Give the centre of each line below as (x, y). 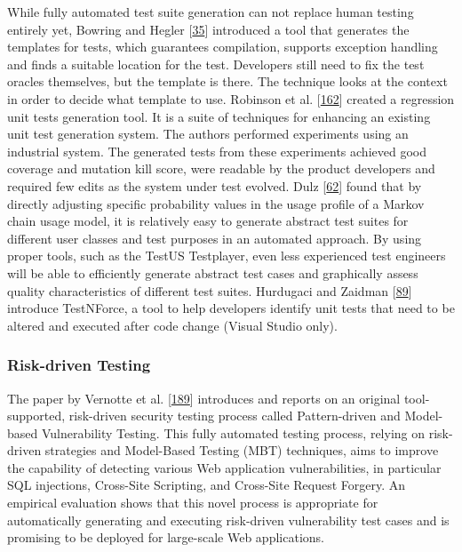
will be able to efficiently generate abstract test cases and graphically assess (213, 272)
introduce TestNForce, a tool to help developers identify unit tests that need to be (231, 308)
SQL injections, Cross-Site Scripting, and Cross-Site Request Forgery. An (207, 485)
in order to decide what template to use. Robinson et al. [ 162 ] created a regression (231, 98)
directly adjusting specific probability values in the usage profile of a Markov (216, 203)
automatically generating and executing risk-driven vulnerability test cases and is (228, 520)
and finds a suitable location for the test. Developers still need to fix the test (216, 64)
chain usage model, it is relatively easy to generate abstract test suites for (208, 221)
